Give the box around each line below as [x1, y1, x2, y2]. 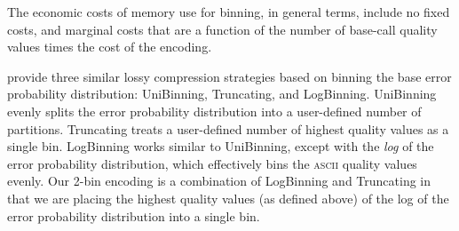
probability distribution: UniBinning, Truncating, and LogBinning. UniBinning [7, 84, 437, 103]
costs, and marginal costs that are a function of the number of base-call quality [7, 20, 438, 38]
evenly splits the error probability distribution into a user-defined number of [7, 101, 422, 120]
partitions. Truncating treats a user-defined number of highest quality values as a [7, 119, 449, 138]
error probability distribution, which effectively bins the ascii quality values [7, 154, 417, 172]
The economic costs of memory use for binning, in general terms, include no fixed [7, 3, 450, 20]
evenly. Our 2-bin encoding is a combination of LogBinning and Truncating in [7, 171, 431, 190]
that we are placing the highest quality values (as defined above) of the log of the [7, 188, 449, 207]
